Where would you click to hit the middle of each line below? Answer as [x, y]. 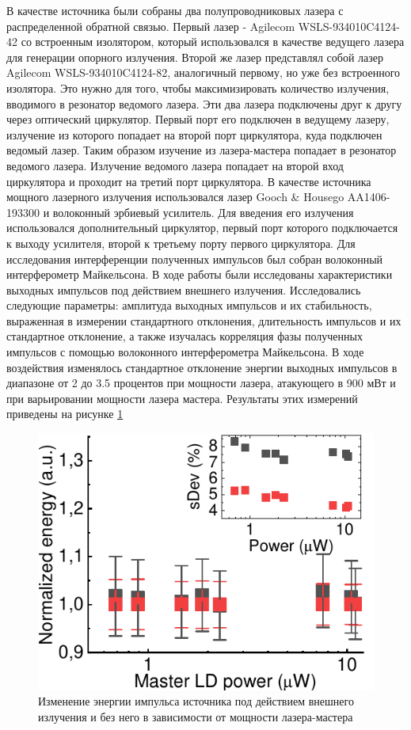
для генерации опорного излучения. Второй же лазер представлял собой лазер [195, 57]
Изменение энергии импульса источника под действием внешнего [196, 701]
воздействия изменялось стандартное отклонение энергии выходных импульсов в [202, 367]
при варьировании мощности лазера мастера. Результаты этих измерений [182, 398]
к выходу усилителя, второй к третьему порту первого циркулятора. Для [181, 243]
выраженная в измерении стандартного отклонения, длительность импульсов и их [204, 320]
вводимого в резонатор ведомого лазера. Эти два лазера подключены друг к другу [204, 103]
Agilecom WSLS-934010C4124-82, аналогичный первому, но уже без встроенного [204, 72]
